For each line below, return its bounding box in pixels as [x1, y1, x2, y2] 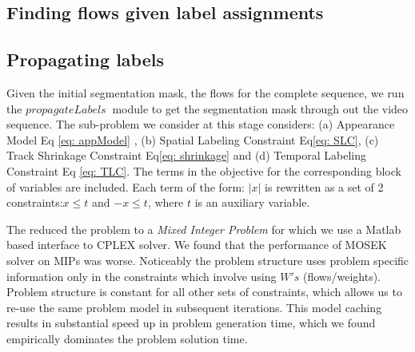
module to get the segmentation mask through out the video [112, 100, 409, 117]
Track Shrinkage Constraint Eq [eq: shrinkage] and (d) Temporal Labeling [6, 147, 366, 164]
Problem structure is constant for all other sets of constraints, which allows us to [6, 283, 402, 300]
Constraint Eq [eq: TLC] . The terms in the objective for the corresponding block [6, 162, 401, 179]
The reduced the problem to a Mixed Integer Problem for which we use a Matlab [6, 220, 401, 237]
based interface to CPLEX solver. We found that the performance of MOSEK [6, 236, 387, 253]
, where [147, 194, 184, 211]
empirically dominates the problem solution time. [6, 330, 248, 346]
